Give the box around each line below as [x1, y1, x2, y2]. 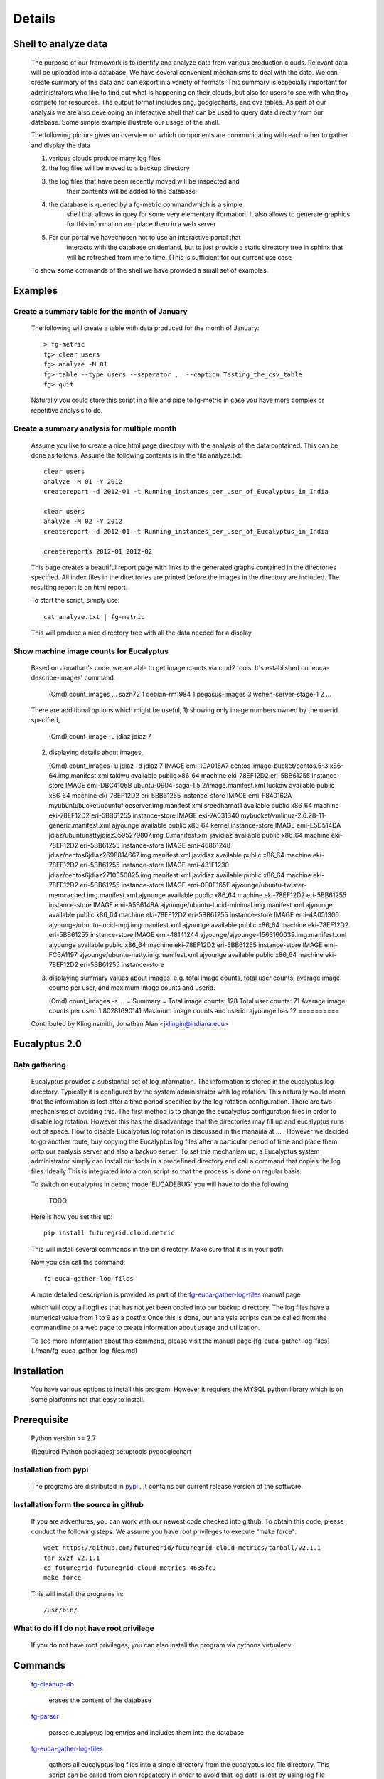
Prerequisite [13, 1413, 69, 1426]
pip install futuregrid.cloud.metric [43, 1229, 176, 1237]
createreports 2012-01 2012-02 [43, 547, 153, 555]
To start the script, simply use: [31, 596, 120, 605]
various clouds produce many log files [48, 154, 161, 163]
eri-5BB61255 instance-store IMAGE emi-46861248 [79, 840, 231, 850]
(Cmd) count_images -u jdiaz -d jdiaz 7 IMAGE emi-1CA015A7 [48, 761, 229, 770]
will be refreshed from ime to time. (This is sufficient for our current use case [66, 253, 292, 261]
